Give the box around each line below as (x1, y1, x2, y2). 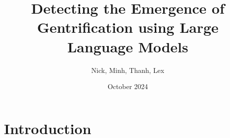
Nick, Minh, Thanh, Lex (91, 65, 165, 75)
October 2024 (107, 81, 148, 92)
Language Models (67, 36, 188, 56)
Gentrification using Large (37, 17, 219, 37)
